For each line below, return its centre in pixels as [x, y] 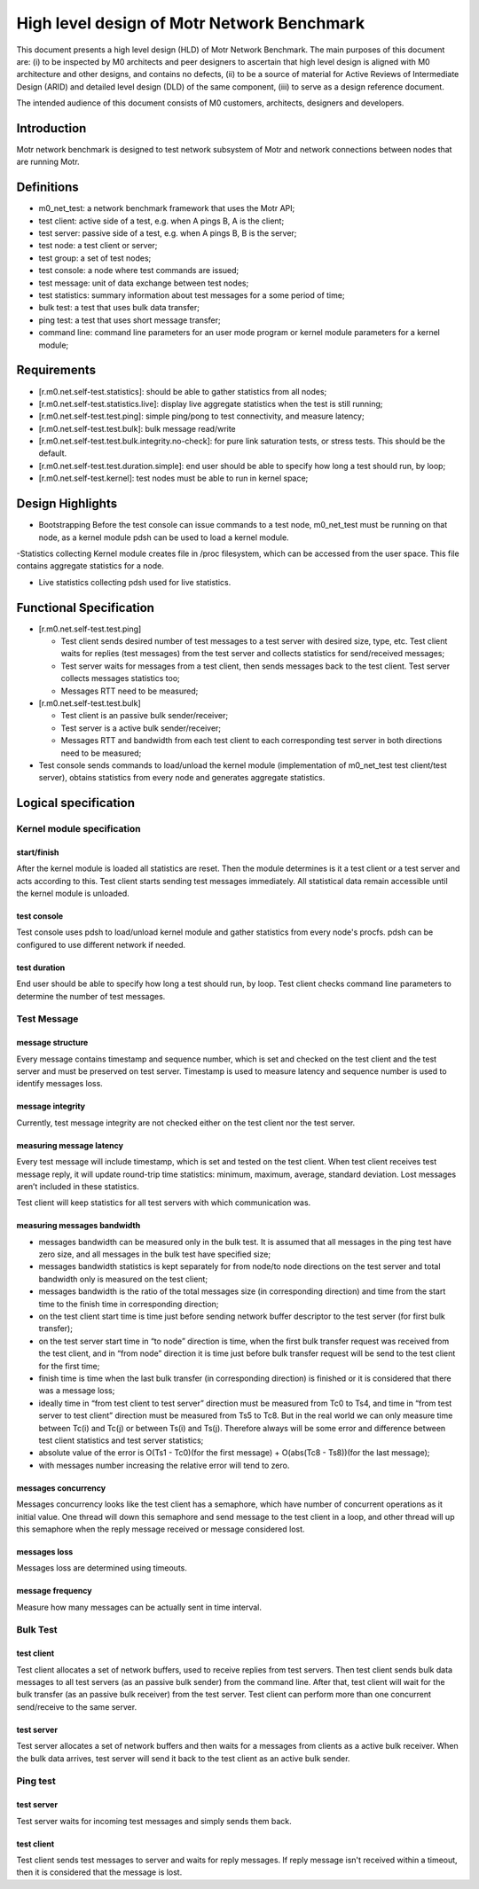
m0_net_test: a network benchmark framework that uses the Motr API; [167, 208]
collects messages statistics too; [121, 678]
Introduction [51, 128]
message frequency [54, 1591]
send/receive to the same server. [77, 1706]
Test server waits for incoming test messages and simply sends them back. [154, 1821]
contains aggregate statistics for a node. [90, 566]
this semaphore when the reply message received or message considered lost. [161, 1529]
